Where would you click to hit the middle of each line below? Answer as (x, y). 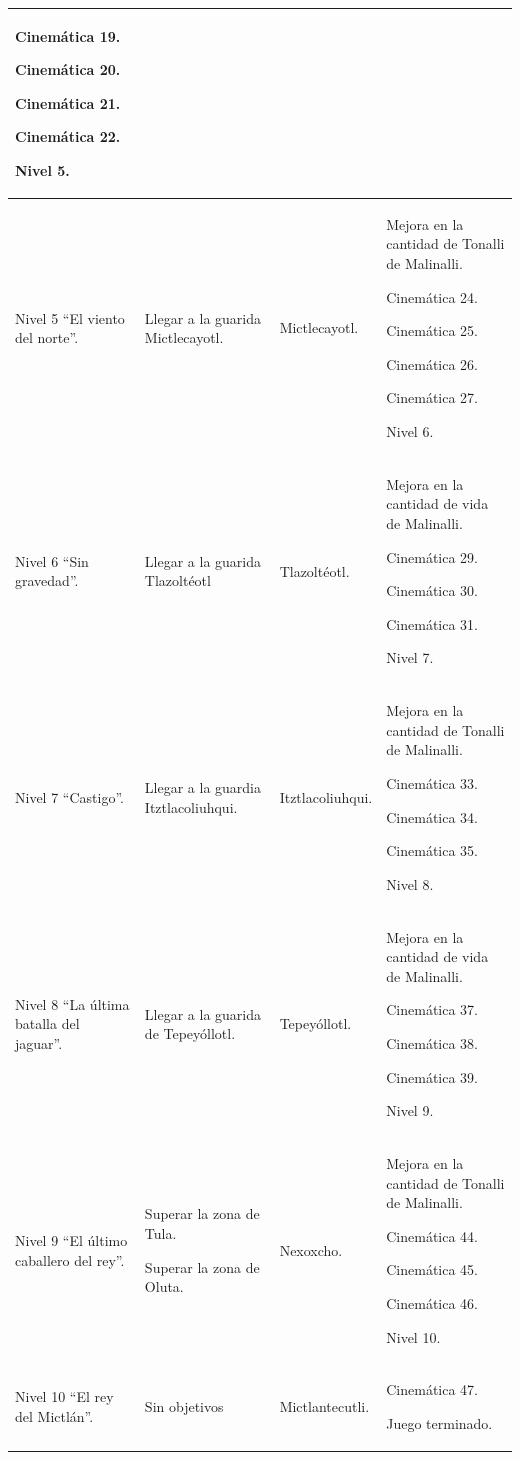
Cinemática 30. (432, 590)
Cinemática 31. (432, 623)
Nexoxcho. (311, 1249)
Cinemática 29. (432, 556)
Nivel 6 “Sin (52, 560)
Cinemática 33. (432, 782)
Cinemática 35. (432, 850)
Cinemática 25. (432, 330)
